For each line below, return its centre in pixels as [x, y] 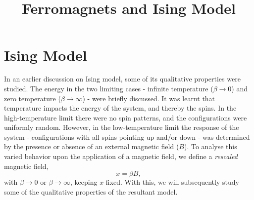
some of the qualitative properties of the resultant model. [91, 191]
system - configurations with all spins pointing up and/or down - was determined [127, 137]
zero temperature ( [32, 98]
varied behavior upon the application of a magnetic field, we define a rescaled [121, 156]
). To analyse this [211, 146]
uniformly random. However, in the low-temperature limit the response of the [122, 127]
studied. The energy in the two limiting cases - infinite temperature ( [109, 88]
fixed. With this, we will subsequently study [172, 182]
